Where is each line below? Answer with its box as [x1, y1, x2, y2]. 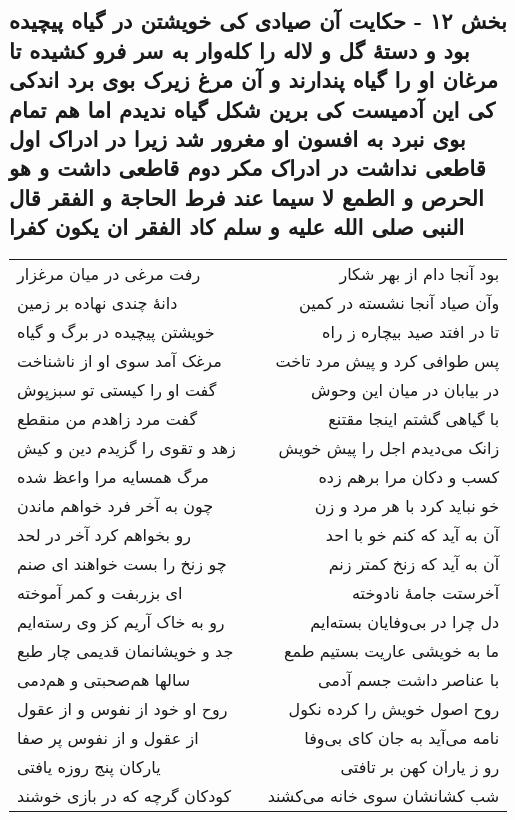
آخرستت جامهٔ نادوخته [352, 580, 500, 604]
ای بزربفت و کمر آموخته [17, 580, 183, 604]
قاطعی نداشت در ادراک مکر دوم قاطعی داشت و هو [9, 152, 486, 183]
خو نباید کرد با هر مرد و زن [314, 493, 500, 517]
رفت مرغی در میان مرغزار [17, 261, 201, 285]
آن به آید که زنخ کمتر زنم [328, 551, 500, 575]
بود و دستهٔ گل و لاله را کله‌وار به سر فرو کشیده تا [9, 34, 470, 65]
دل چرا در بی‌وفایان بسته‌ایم [310, 609, 500, 633]
